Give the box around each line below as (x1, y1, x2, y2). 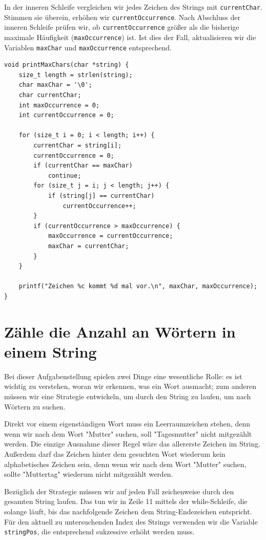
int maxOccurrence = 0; (18, 101, 100, 109)
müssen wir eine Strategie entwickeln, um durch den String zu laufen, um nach (4, 391, 251, 402)
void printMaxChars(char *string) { (4, 61, 129, 69)
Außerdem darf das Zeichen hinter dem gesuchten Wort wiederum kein (4, 449, 226, 459)
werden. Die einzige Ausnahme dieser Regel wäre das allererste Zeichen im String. (4, 438, 261, 449)
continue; (48, 172, 81, 179)
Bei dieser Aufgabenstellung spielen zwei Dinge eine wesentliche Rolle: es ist (4, 370, 242, 381)
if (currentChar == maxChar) (33, 162, 133, 170)
